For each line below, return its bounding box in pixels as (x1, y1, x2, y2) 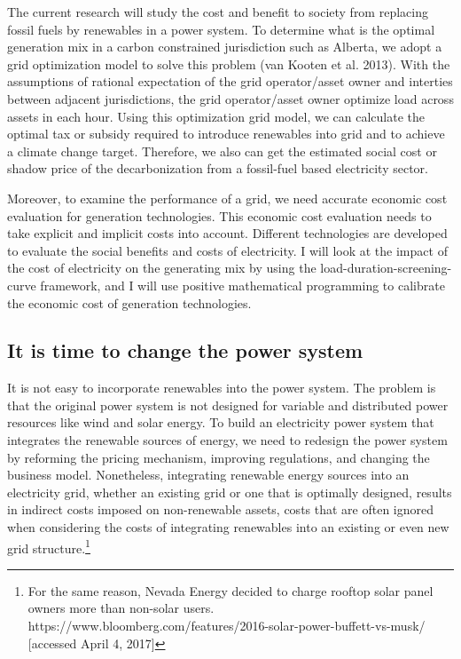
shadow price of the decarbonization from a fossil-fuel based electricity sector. (7, 159, 429, 178)
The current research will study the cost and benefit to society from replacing (7, 3, 428, 20)
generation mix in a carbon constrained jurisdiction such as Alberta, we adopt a (7, 37, 442, 56)
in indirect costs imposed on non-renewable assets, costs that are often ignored (7, 500, 434, 519)
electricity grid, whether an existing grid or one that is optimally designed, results (7, 482, 452, 501)
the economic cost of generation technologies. (7, 293, 252, 312)
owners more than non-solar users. (27, 599, 215, 617)
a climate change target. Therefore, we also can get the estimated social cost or (7, 141, 437, 160)
